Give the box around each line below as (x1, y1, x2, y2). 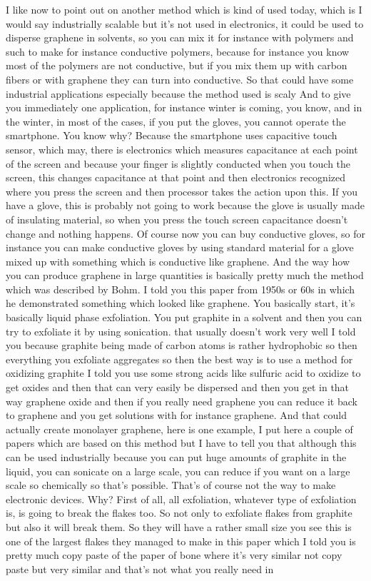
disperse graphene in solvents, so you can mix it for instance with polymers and (6, 30, 354, 45)
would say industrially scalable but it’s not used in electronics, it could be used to (6, 16, 364, 31)
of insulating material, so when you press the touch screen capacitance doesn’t (6, 211, 348, 226)
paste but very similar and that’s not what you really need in (6, 561, 274, 576)
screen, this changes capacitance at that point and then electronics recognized (6, 170, 345, 185)
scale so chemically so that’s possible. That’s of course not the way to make (6, 478, 336, 492)
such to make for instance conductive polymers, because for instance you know (6, 44, 350, 59)
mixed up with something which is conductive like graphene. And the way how (6, 253, 350, 268)
